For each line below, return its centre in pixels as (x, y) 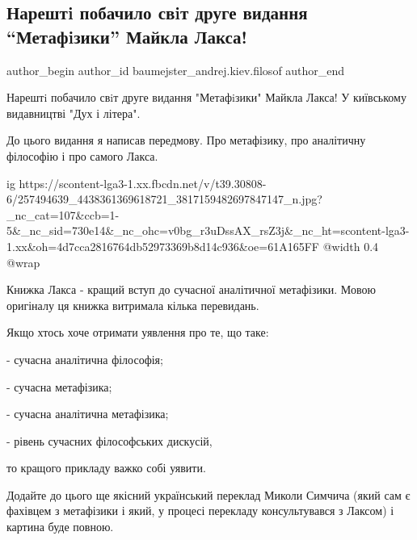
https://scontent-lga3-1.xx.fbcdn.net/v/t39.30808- (143, 183)
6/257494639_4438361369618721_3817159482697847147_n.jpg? (164, 199)
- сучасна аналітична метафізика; (88, 414)
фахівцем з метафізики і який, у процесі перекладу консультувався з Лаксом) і (200, 511)
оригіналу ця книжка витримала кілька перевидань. (133, 305)
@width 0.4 (351, 246)
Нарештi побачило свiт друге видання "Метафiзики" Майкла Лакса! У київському (206, 97)
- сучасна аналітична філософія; (85, 359)
